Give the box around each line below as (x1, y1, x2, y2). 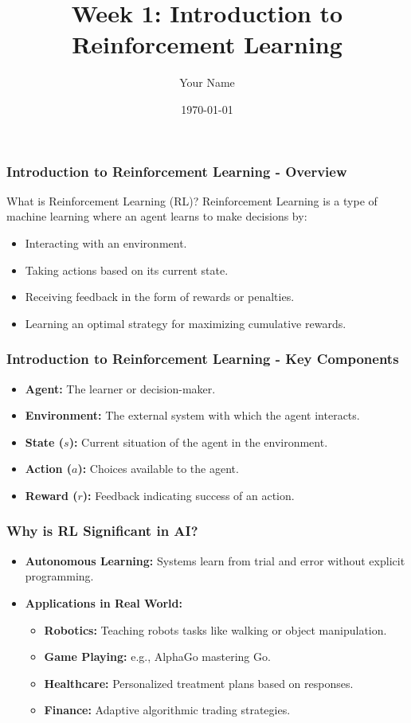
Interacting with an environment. (25, 234, 187, 251)
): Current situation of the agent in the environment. (68, 433, 328, 450)
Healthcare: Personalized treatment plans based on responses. (44, 674, 354, 691)
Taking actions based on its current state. (25, 261, 229, 278)
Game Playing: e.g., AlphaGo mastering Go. (44, 648, 271, 665)
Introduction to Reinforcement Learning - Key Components (6, 349, 399, 369)
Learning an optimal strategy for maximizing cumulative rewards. (25, 315, 346, 331)
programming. (25, 568, 94, 584)
